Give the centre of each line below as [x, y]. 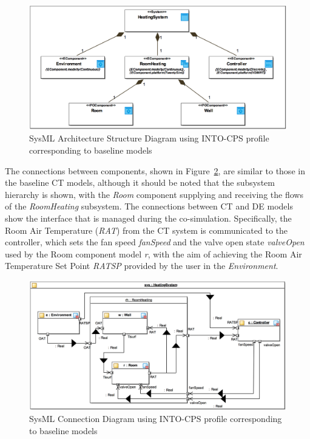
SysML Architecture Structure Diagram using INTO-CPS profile [149, 138]
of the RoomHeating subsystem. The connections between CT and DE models [149, 206]
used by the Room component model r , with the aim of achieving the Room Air [153, 254]
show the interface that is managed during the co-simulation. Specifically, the [148, 218]
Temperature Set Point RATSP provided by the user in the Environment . [142, 266]
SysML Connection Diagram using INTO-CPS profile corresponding [156, 419]
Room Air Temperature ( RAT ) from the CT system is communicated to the [147, 230]
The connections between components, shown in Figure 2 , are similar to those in [155, 170]
